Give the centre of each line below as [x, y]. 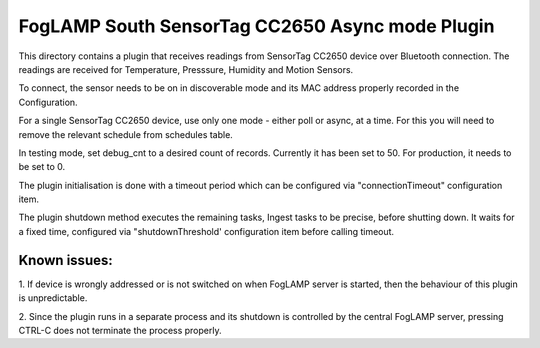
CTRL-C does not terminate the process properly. [120, 330]
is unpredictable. [53, 298]
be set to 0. [42, 167]
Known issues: [66, 260]
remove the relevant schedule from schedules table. [126, 134]
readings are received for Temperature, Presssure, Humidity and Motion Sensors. [186, 69]
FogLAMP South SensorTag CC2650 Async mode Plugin [256, 26]
